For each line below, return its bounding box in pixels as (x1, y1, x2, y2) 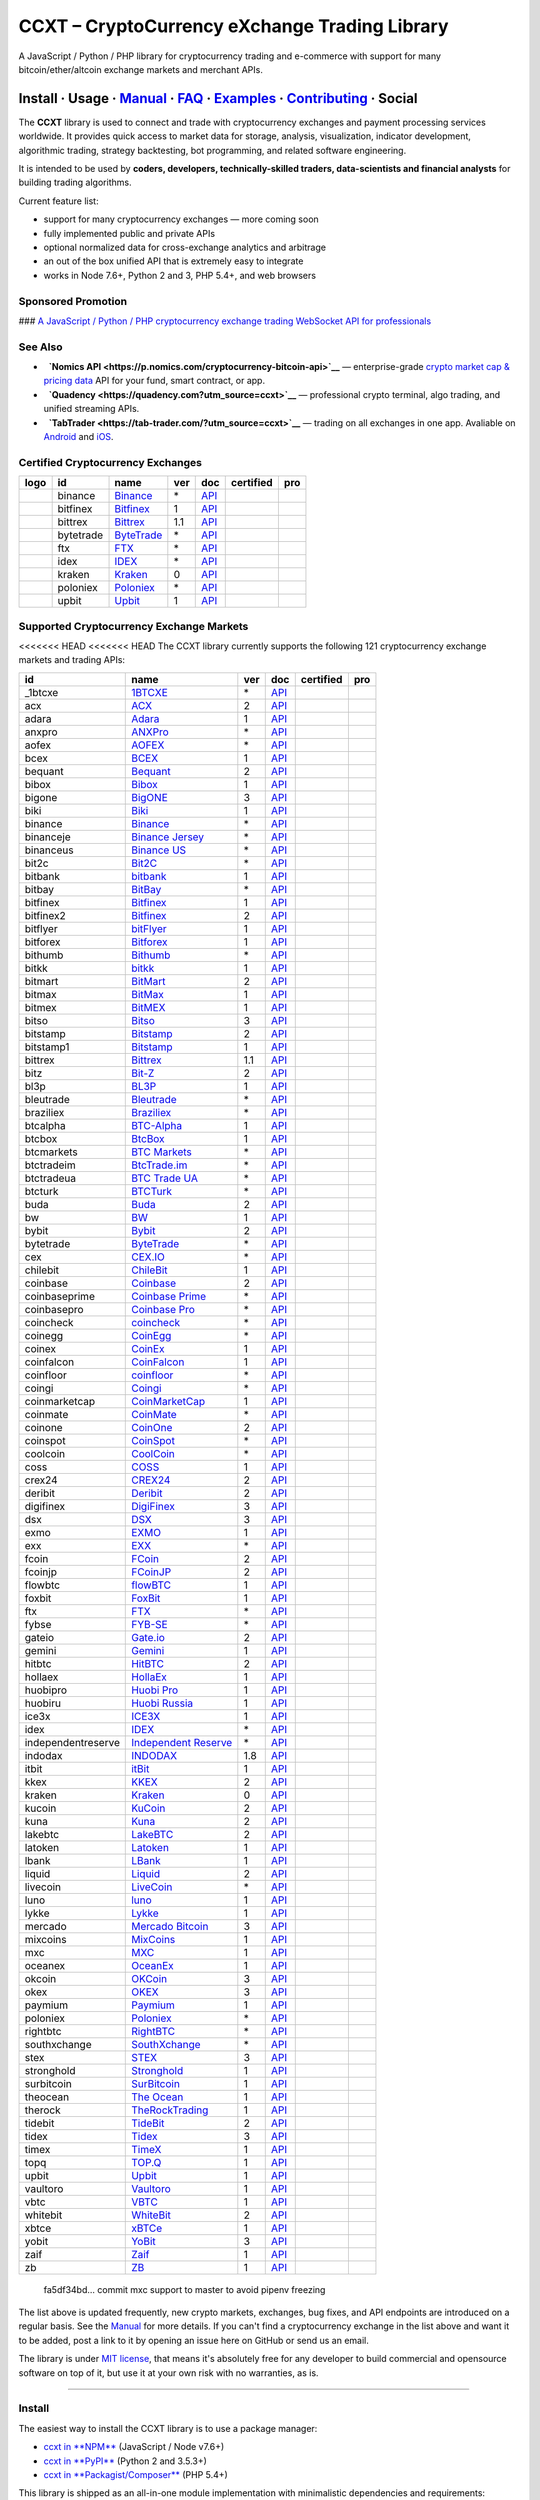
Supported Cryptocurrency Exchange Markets (18, 619, 249, 633)
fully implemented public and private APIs (43, 227, 215, 239)
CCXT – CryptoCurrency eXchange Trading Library (18, 15, 449, 37)
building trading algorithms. (18, 176, 132, 189)
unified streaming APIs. (43, 403, 140, 415)
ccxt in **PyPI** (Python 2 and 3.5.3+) (43, 2455, 207, 2467)
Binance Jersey (131, 830, 205, 844)
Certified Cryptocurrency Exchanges (18, 455, 202, 469)
